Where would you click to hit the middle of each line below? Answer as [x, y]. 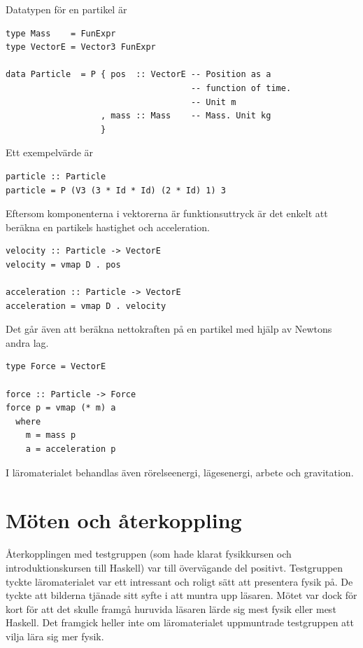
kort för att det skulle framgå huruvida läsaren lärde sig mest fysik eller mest [171, 608]
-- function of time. [241, 88]
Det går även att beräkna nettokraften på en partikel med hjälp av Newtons [169, 329]
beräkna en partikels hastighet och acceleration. [108, 227]
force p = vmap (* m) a [61, 408]
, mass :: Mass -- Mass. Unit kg [186, 116]
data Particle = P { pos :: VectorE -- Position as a [138, 75]
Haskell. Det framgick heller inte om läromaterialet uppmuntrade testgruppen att [180, 622]
